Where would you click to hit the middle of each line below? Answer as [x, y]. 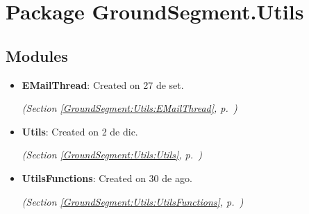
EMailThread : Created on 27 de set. [103, 84]
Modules [37, 55]
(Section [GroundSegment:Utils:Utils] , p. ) [112, 155]
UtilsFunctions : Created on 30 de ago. [107, 178]
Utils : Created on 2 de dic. [80, 131]
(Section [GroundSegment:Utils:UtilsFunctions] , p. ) [133, 201]
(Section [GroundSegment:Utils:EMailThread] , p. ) [130, 108]
